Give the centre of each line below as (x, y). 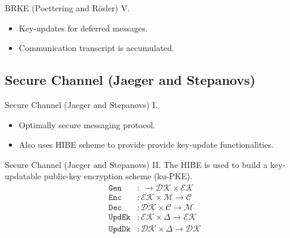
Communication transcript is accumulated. (96, 48)
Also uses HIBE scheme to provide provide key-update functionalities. (146, 145)
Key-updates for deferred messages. (83, 28)
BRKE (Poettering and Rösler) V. (67, 8)
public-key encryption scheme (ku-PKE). (118, 176)
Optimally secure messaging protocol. (87, 124)
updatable (23, 176)
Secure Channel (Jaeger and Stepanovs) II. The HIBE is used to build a (136, 164)
